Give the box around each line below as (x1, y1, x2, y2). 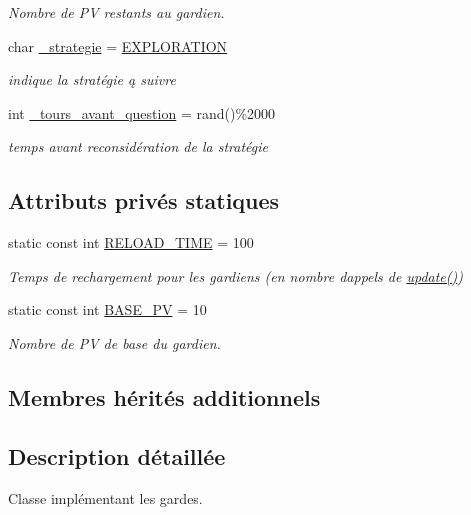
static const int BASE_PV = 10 (8, 299, 207, 320)
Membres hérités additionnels (8, 381, 321, 412)
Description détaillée (8, 440, 226, 471)
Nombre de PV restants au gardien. (8, 2, 225, 22)
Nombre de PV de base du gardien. (8, 332, 221, 353)
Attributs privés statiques (8, 185, 280, 216)
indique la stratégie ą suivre (8, 69, 176, 90)
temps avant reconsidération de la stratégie (8, 136, 268, 157)
